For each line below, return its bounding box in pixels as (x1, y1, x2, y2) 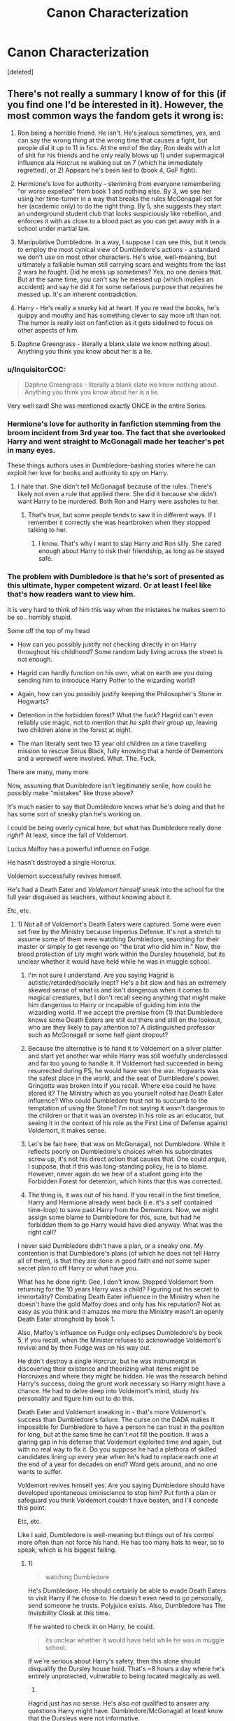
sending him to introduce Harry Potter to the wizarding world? (17, 676, 196, 684)
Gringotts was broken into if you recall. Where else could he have (27, 1081, 216, 1089)
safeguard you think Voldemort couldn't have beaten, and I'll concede (17, 1496, 219, 1504)
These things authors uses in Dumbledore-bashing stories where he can (7, 461, 216, 470)
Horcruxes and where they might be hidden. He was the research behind (17, 1371, 227, 1380)
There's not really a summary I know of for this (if (7, 88, 227, 100)
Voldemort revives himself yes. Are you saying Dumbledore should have (17, 1481, 225, 1489)
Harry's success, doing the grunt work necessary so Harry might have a (17, 1379, 226, 1388)
